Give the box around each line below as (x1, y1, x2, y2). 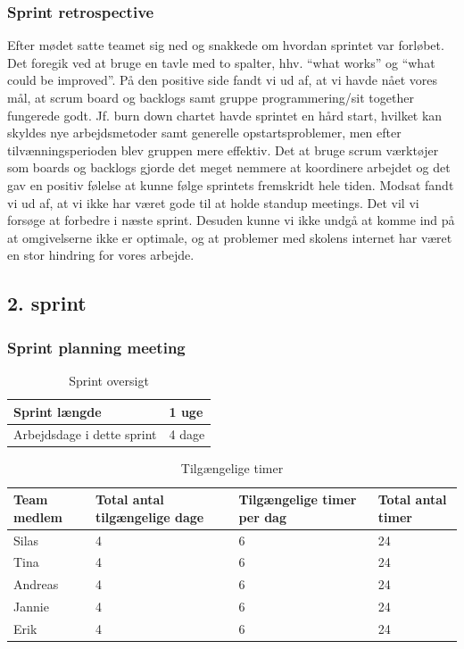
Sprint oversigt (69, 370, 149, 389)
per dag (238, 507, 286, 526)
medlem (13, 507, 62, 526)
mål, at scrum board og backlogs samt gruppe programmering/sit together (7, 88, 414, 106)
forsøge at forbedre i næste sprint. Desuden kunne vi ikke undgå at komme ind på (7, 211, 455, 229)
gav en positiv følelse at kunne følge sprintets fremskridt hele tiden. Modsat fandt (7, 175, 454, 194)
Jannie (13, 597, 49, 616)
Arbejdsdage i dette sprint (13, 425, 157, 444)
